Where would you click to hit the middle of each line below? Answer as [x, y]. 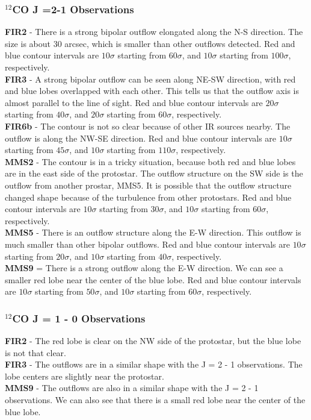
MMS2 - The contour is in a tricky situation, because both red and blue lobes [150, 161]
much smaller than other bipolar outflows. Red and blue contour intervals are [147, 244]
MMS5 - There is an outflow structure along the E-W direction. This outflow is [153, 232]
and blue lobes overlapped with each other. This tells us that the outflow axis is [152, 91]
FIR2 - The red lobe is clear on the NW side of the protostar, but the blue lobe [153, 341]
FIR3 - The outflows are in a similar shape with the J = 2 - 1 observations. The [154, 364]
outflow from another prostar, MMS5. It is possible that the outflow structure [148, 185]
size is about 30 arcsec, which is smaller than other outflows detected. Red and [150, 43]
